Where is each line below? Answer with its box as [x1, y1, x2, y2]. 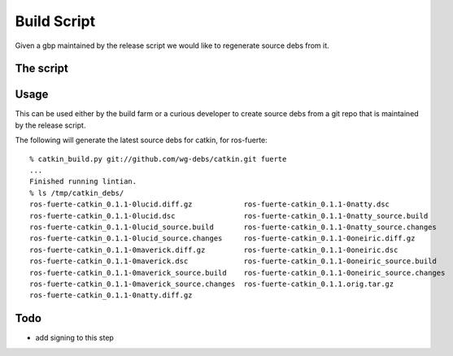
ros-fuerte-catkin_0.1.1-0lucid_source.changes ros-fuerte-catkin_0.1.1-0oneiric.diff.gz [29, 234, 416, 243]
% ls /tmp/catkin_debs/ [29, 188, 124, 198]
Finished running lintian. [29, 177, 137, 186]
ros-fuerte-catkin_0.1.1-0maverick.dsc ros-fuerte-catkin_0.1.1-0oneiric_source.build [29, 257, 437, 266]
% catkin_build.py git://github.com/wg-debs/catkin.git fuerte [29, 154, 287, 163]
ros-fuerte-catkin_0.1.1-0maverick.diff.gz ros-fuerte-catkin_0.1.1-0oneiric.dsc [29, 245, 399, 254]
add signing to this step [35, 333, 114, 343]
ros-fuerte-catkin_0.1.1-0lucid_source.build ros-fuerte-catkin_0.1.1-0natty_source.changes [29, 222, 437, 232]
